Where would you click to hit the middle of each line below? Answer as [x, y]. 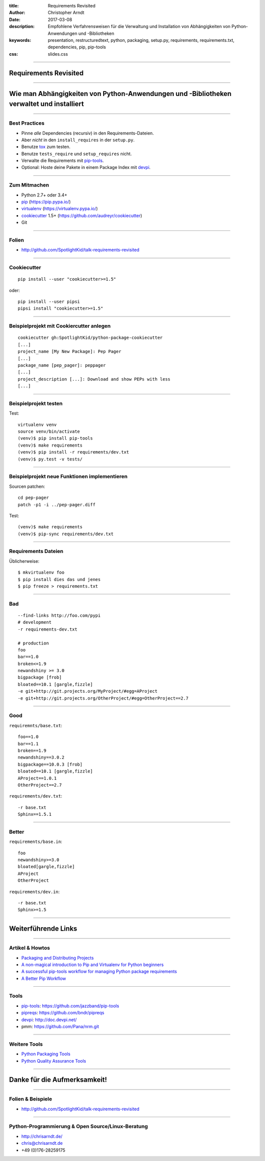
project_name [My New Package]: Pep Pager [70, 352]
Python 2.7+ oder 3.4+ [44, 195]
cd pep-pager [33, 498]
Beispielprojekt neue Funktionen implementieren [68, 477]
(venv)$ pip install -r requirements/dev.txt [74, 452]
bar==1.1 [28, 744]
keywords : [20, 40]
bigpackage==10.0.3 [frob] [50, 764]
